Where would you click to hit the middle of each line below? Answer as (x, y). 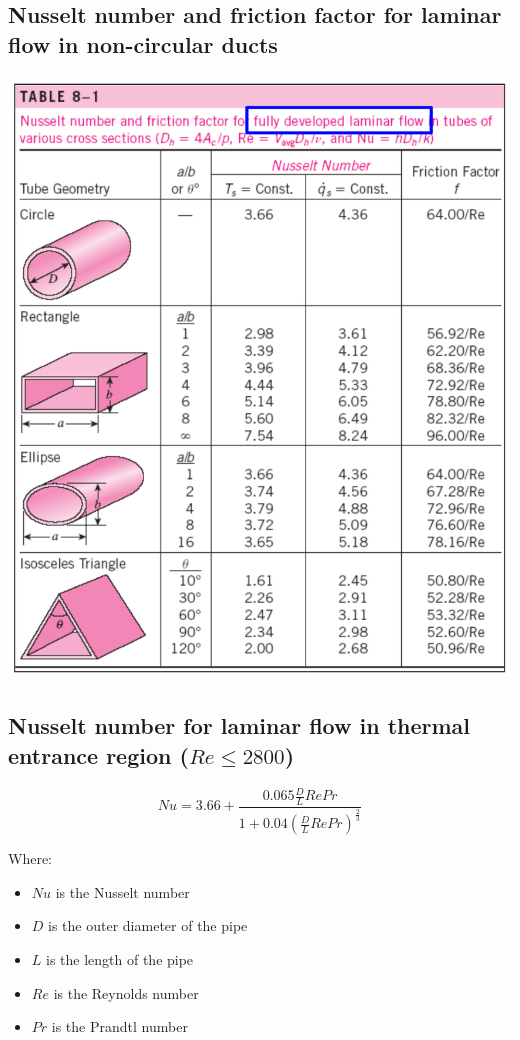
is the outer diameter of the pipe (148, 925)
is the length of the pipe (120, 958)
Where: (30, 858)
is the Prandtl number (119, 1026)
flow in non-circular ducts (143, 43)
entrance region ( (98, 754)
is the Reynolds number (126, 992)
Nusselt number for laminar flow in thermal (239, 725)
